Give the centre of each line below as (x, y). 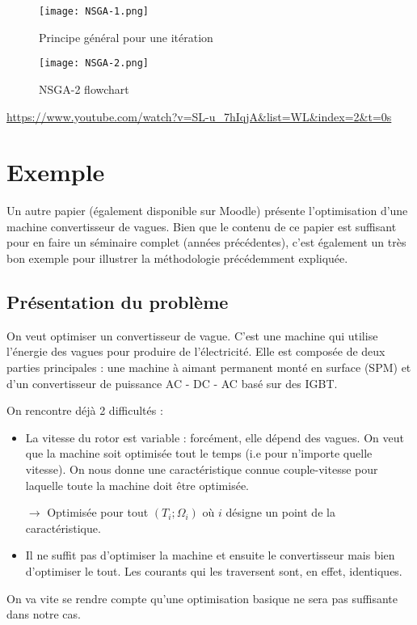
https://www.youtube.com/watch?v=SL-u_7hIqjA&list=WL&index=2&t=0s (199, 116)
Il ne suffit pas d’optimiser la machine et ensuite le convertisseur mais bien (210, 555)
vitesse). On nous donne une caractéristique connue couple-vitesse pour (202, 469)
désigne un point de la (280, 512)
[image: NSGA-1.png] (94, 11)
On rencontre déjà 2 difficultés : (85, 410)
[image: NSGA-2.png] (94, 63)
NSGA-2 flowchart (84, 89)
